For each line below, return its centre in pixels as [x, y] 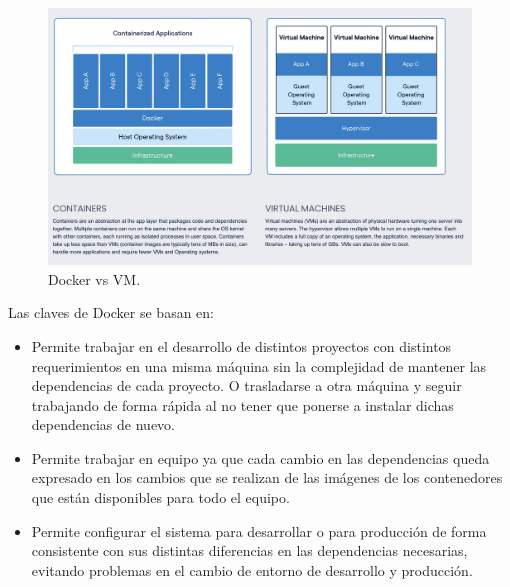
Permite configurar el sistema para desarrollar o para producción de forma [259, 530]
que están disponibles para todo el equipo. [160, 497]
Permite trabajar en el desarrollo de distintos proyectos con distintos [241, 345]
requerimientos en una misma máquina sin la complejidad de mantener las [259, 365]
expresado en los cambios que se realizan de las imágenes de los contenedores [267, 477]
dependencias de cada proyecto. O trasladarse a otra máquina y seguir [246, 385]
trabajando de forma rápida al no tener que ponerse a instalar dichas [242, 404]
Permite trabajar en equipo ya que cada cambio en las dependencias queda [260, 457]
